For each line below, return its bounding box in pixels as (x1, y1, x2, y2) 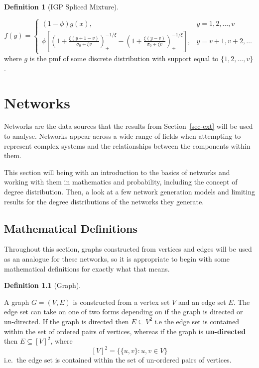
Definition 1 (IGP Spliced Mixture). (4, 1, 119, 11)
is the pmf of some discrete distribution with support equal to (29, 53, 219, 64)
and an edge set (178, 296, 226, 307)
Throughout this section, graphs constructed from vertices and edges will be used (4, 244, 252, 254)
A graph (4, 296, 29, 307)
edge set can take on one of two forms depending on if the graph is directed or (4, 306, 243, 317)
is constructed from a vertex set (73, 296, 170, 307)
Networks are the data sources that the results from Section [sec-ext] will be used (4, 121, 253, 131)
